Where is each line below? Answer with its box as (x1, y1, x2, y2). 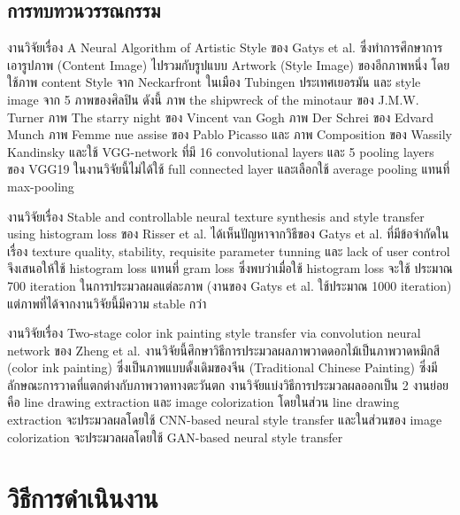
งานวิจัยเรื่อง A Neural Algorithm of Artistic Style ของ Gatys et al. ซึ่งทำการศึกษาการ (7, 38, 443, 57)
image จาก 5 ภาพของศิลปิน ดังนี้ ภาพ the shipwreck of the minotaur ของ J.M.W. (7, 90, 419, 108)
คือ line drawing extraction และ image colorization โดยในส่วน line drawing (7, 393, 400, 411)
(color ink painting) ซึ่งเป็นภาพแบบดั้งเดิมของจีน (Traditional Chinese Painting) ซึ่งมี (7, 358, 438, 377)
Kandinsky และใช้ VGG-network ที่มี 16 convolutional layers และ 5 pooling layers (7, 142, 434, 160)
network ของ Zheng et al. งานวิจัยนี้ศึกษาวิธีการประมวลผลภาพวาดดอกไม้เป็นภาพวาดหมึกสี (7, 340, 441, 359)
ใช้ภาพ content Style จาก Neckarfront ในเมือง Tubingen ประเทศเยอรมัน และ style (7, 73, 421, 91)
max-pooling (7, 176, 74, 195)
